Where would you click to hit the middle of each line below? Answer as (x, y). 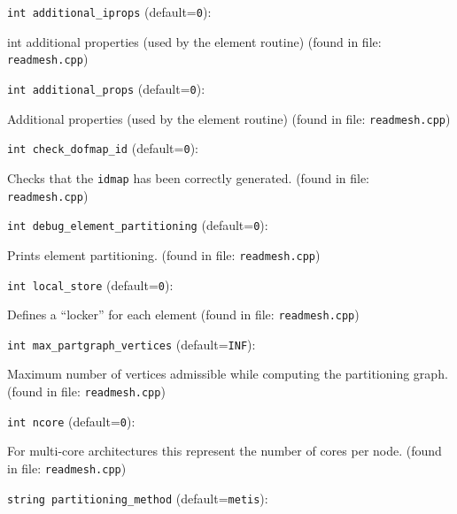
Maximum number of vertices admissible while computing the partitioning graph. (228, 374)
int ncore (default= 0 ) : (71, 421)
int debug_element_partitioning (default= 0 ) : (138, 225)
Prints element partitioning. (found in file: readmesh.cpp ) (164, 254)
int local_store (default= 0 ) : (90, 284)
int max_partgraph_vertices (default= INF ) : (132, 344)
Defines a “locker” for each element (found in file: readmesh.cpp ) (183, 315)
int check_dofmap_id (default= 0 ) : (103, 148)
